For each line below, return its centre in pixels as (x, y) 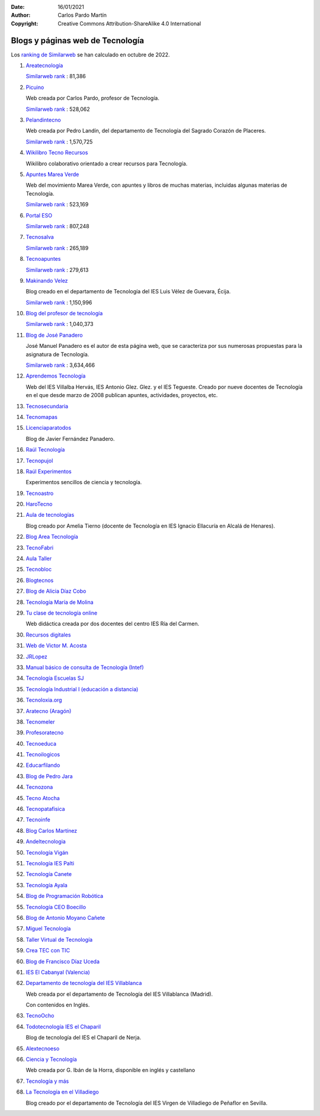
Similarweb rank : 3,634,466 (60, 365)
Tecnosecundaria (47, 406)
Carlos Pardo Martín (82, 15)
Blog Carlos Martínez (52, 830)
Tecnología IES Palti (50, 863)
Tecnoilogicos (43, 754)
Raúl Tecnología (45, 450)
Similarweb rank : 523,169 (57, 204)
